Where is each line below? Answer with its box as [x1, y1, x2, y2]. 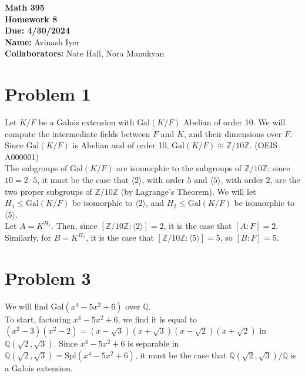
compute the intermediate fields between [5, 127, 150, 139]
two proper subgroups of [5, 185, 92, 197]
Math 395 [5, 1, 45, 13]
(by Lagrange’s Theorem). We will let [120, 185, 256, 197]
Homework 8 [5, 12, 58, 25]
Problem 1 [5, 82, 91, 106]
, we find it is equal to [118, 312, 197, 325]
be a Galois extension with [38, 116, 135, 128]
